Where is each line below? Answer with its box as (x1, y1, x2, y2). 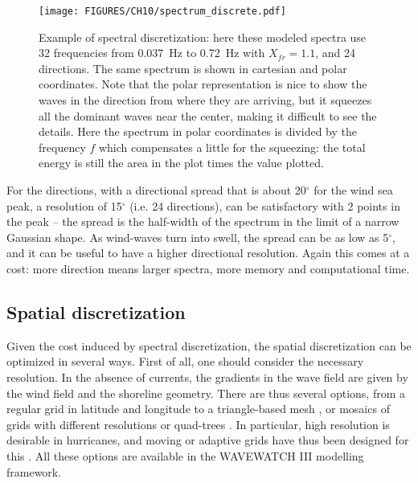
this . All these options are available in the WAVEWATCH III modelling (6, 447, 364, 464)
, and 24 (315, 44, 355, 61)
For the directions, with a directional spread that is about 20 (6, 182, 306, 198)
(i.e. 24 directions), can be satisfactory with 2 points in (129, 197, 400, 214)
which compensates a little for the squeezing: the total (98, 138, 366, 155)
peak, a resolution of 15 (6, 197, 122, 214)
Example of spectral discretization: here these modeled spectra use (39, 28, 367, 45)
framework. (6, 463, 62, 480)
